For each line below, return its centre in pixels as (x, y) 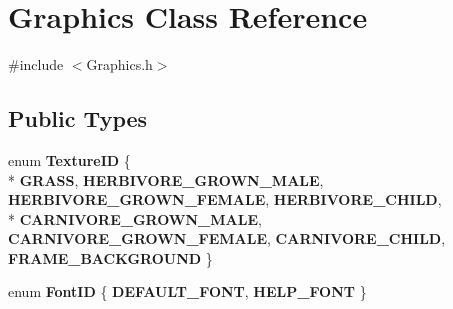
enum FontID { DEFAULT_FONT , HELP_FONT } (187, 291)
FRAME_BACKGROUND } (110, 257)
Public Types (78, 118)
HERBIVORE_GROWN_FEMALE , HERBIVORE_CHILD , (225, 199)
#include (36, 64)
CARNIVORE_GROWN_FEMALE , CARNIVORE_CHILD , (227, 238)
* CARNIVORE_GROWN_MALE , (135, 218)
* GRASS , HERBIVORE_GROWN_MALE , (166, 179)
